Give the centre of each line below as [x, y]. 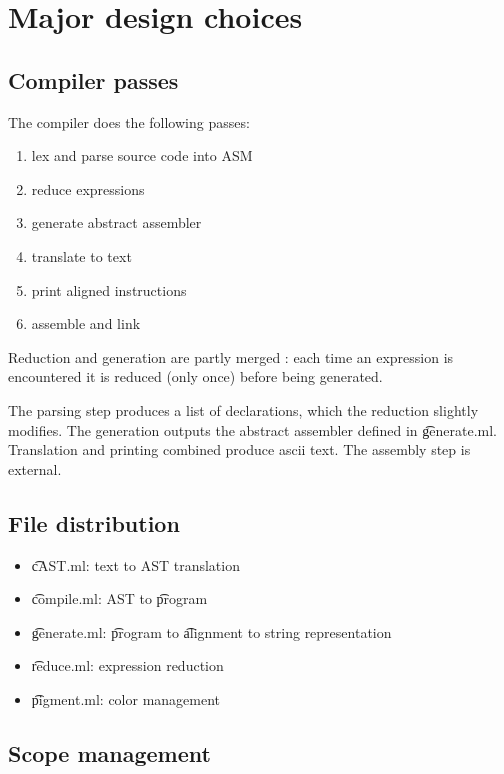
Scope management [109, 752]
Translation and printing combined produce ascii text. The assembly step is [239, 449]
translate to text [81, 255]
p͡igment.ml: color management [126, 698]
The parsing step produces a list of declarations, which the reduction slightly [243, 409]
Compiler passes [93, 79]
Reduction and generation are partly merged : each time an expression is [231, 356]
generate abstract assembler [116, 222]
